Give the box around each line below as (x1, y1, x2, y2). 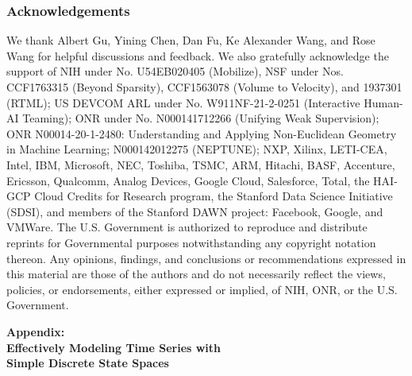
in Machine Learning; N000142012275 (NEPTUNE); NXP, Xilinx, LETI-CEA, (6, 141, 387, 157)
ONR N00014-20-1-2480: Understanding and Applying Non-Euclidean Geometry (6, 125, 397, 141)
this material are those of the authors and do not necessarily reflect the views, (6, 266, 386, 282)
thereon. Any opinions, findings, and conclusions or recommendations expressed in (6, 250, 406, 266)
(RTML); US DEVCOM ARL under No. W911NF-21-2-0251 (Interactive (6, 94, 360, 110)
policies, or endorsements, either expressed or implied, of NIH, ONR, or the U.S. (6, 281, 398, 297)
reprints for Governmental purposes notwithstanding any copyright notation (6, 234, 376, 250)
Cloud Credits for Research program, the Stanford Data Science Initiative (34, 188, 393, 204)
